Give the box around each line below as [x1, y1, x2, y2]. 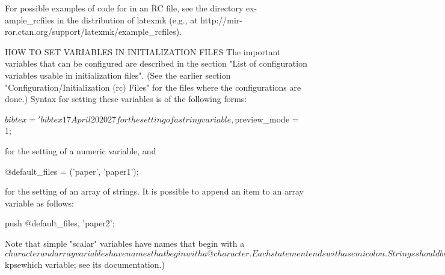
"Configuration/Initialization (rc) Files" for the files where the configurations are [5, 80, 301, 93]
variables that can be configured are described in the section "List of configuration [5, 57, 307, 70]
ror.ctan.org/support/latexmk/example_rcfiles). [5, 25, 182, 38]
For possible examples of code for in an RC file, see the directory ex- [5, 2, 257, 14]
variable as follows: [5, 196, 74, 209]
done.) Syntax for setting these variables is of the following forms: [5, 92, 247, 105]
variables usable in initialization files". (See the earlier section [5, 68, 231, 81]
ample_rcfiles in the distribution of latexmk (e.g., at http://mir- [5, 13, 243, 26]
